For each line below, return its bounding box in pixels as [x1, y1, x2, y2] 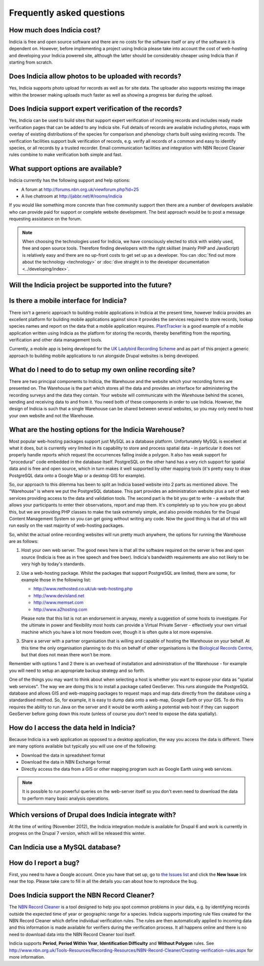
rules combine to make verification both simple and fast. [9, 152, 122, 157]
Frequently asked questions [9, 7, 125, 18]
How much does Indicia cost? [9, 26, 101, 34]
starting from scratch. [9, 59, 53, 66]
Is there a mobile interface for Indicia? [9, 296, 127, 305]
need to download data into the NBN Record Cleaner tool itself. [9, 931, 136, 937]
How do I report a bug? [9, 858, 80, 867]
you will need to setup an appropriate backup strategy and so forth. [9, 668, 145, 674]
